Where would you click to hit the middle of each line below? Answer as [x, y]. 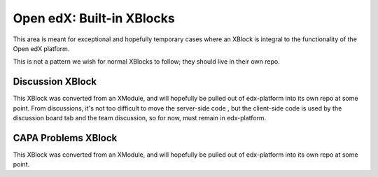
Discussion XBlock [55, 82]
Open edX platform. [41, 48]
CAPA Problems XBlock [65, 137]
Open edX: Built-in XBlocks [94, 18]
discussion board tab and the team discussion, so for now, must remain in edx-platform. [140, 118]
